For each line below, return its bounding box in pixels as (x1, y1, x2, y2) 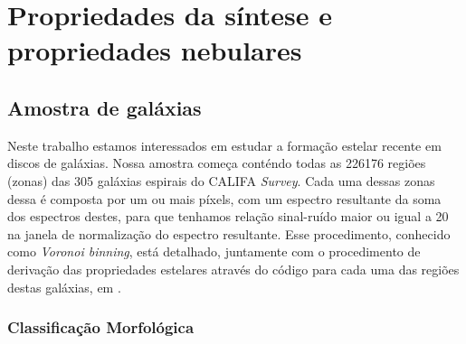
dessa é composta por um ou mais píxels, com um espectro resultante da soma (7, 189, 442, 208)
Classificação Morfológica (7, 316, 195, 339)
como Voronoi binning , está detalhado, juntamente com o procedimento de (7, 242, 421, 261)
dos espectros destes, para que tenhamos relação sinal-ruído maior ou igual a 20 (7, 207, 449, 226)
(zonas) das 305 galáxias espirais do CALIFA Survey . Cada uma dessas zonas (7, 171, 435, 190)
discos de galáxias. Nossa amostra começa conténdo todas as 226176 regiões (7, 153, 426, 172)
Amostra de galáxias (7, 93, 202, 121)
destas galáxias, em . (7, 277, 121, 296)
